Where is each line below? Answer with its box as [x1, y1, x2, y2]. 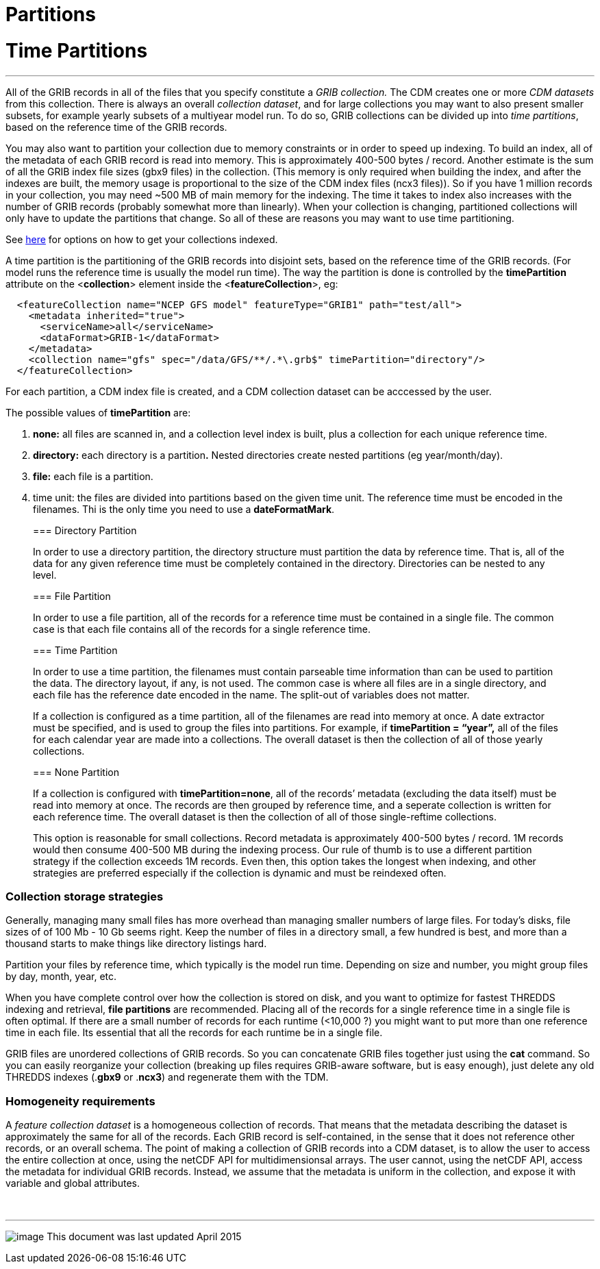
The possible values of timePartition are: [5, 406, 191, 418]
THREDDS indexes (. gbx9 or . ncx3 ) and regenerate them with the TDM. [5, 1071, 329, 1083]
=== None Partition [33, 766, 119, 778]
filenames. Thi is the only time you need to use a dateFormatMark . [33, 503, 335, 515]
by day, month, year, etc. [5, 970, 117, 983]
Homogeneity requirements [5, 1094, 155, 1108]
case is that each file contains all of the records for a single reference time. [33, 623, 371, 635]
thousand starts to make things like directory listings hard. [5, 938, 267, 950]
